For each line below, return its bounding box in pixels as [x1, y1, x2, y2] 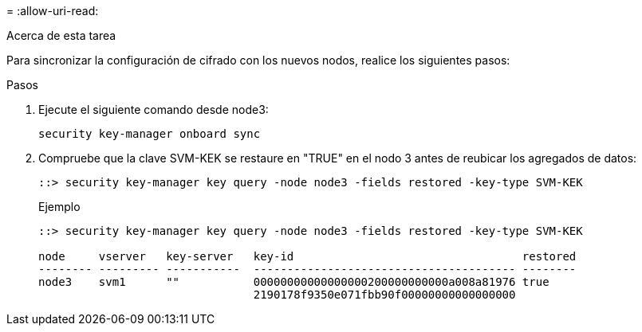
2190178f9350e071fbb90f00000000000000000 [253, 288, 516, 301]
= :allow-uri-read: [6, 4, 99, 18]
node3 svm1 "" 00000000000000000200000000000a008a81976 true [38, 275, 549, 288]
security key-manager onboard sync [38, 127, 261, 140]
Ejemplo [38, 200, 81, 213]
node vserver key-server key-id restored [38, 250, 577, 263]
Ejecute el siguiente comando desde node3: [38, 103, 269, 116]
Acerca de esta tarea [6, 29, 116, 42]
